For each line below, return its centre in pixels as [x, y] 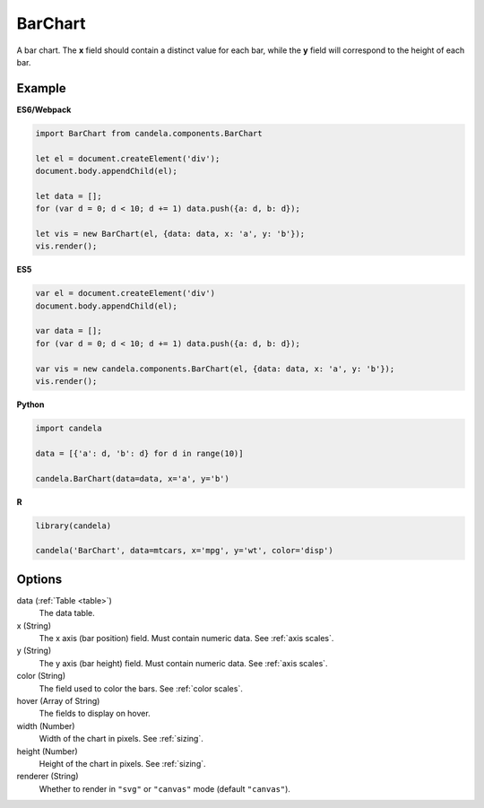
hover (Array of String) [58, 700]
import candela [69, 429]
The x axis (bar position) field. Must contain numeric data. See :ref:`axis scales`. [186, 638]
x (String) [34, 626]
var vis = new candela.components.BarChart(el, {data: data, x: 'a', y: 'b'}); [215, 369]
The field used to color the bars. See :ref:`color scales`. [141, 688]
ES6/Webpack [44, 109]
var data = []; [69, 331]
